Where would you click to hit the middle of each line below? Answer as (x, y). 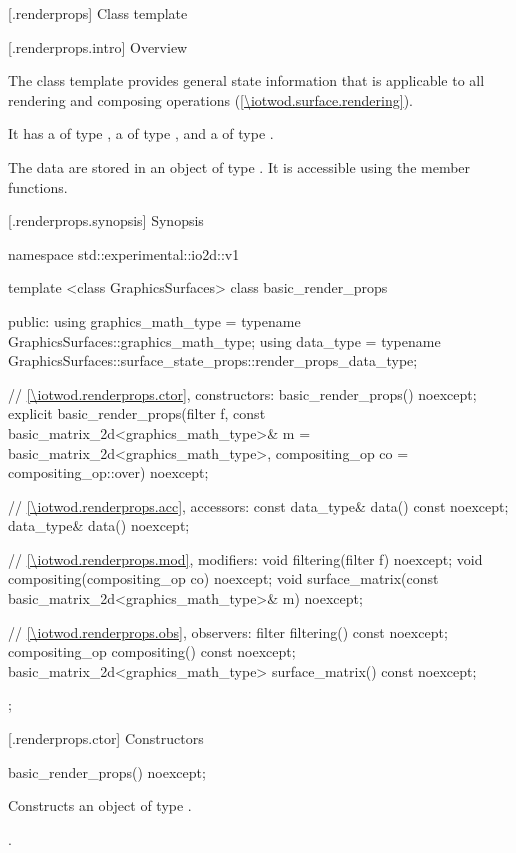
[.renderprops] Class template (98, 13)
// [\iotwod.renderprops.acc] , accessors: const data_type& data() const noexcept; (258, 505)
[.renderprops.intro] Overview (98, 46)
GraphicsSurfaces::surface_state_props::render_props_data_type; (213, 360)
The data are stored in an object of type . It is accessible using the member (239, 166)
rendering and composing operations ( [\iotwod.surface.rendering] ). (210, 99)
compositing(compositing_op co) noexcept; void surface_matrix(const (223, 578)
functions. (38, 186)
